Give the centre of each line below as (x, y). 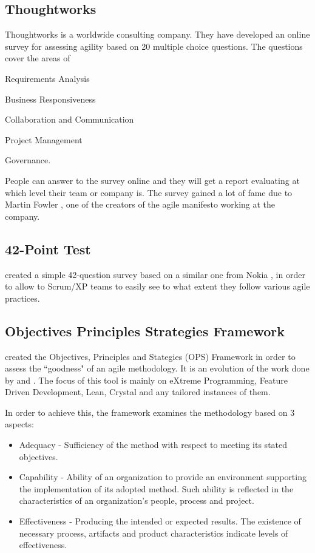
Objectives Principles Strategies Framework (145, 331)
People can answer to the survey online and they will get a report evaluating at (152, 180)
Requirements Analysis (47, 78)
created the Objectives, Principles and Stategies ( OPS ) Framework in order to (150, 356)
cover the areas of (38, 58)
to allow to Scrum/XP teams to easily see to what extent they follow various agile (157, 286)
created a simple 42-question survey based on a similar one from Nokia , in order (155, 274)
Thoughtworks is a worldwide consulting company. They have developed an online (157, 34)
